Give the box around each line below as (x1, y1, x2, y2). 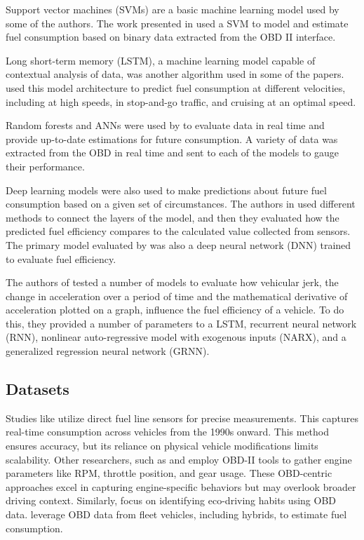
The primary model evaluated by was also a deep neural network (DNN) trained (6, 237, 351, 252)
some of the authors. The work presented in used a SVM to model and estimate (6, 15, 349, 30)
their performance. (6, 158, 85, 173)
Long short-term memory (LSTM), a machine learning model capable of (6, 53, 316, 67)
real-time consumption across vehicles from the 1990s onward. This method (6, 424, 330, 439)
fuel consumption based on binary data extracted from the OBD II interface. (6, 29, 336, 44)
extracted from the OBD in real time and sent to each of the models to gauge (6, 145, 339, 160)
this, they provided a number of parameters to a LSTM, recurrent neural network (6, 316, 357, 330)
